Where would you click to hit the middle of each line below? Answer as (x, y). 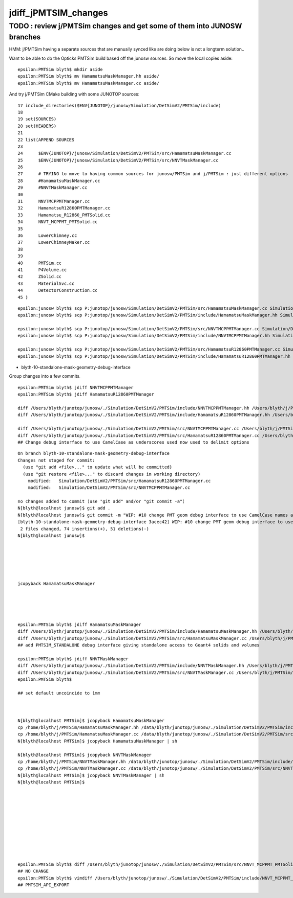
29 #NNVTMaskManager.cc (52, 188)
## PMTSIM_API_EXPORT (43, 885)
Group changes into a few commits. (45, 376)
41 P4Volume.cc (42, 270)
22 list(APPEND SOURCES (46, 140)
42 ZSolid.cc (40, 277)
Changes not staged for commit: (56, 460)
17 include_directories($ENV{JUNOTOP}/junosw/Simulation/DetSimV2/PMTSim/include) (119, 105)
